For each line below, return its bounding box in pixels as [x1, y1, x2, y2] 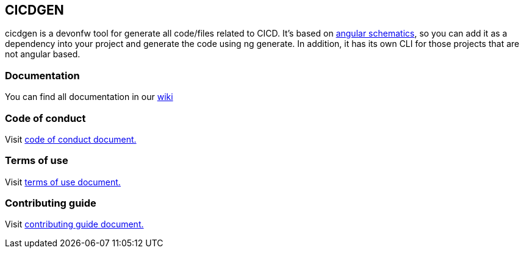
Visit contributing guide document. [5, 219, 144, 230]
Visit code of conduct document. [5, 134, 137, 144]
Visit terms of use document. [5, 176, 121, 187]
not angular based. [5, 49, 81, 60]
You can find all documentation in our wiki [5, 91, 173, 102]
